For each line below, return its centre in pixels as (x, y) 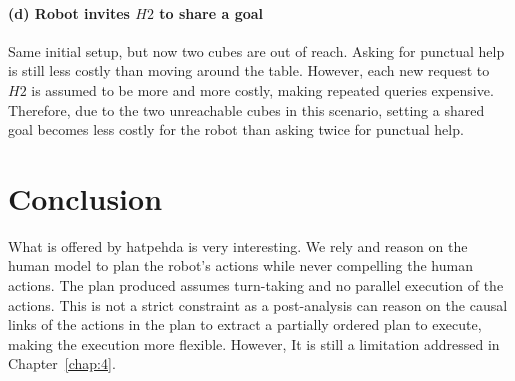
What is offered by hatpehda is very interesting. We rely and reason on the (238, 245)
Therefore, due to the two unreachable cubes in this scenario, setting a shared (246, 109)
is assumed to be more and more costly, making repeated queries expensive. (262, 89)
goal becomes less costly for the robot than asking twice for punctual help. (236, 129)
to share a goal (211, 12)
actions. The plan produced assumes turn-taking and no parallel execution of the (256, 285)
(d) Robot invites (69, 12)
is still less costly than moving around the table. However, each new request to (249, 70)
